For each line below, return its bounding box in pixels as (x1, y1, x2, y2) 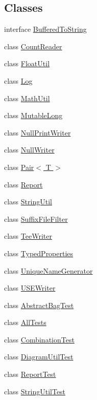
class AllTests (4, 317, 46, 328)
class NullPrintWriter (4, 127, 71, 138)
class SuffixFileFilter (4, 213, 68, 224)
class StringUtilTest (4, 386, 66, 396)
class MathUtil (4, 92, 50, 103)
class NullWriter (4, 144, 55, 155)
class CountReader (4, 41, 62, 51)
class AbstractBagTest (4, 299, 74, 310)
